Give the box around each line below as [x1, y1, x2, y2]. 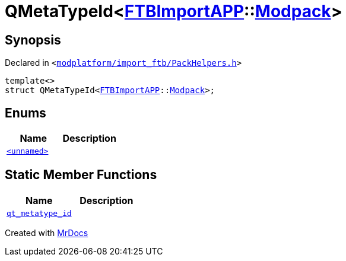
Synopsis [5, 32, 61, 47]
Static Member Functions [5, 167, 157, 183]
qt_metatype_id [7, 208, 72, 218]
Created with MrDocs [5, 227, 88, 238]
